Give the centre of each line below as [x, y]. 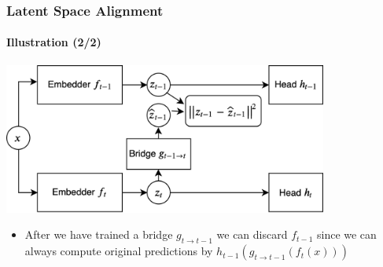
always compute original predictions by [119, 251]
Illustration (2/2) [54, 42]
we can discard [252, 234]
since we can [346, 234]
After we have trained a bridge [99, 234]
